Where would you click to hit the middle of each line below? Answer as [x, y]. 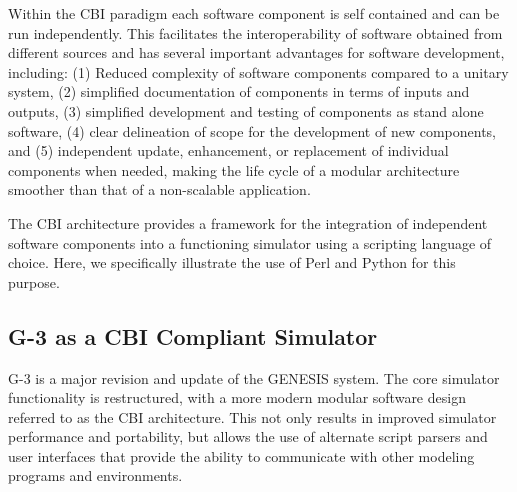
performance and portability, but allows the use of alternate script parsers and [248, 436]
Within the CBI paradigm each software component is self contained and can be [254, 13]
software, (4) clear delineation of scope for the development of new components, [252, 130]
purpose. [34, 281]
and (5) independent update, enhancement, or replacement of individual [228, 150]
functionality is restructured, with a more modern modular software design [237, 397]
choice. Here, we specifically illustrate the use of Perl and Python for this [232, 262]
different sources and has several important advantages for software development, [256, 52]
